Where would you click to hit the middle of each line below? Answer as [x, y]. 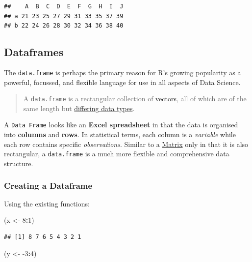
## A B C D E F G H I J [64, 6]
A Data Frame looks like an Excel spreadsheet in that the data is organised [121, 125]
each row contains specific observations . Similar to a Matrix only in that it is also [126, 144]
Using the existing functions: [47, 203]
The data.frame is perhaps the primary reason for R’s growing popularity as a [123, 72]
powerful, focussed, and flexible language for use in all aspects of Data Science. [122, 82]
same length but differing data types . [79, 108]
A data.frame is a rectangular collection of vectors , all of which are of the [135, 99]
